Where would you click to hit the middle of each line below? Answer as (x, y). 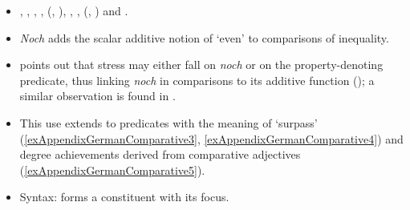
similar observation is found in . (97, 96)
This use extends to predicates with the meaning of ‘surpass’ (168, 122)
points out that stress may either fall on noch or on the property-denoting (201, 65)
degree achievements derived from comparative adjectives (160, 154)
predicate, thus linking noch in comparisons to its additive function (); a (197, 80)
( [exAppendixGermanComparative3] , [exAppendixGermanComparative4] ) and (211, 138)
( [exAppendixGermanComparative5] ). (112, 170)
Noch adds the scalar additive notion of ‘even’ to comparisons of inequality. (204, 37)
